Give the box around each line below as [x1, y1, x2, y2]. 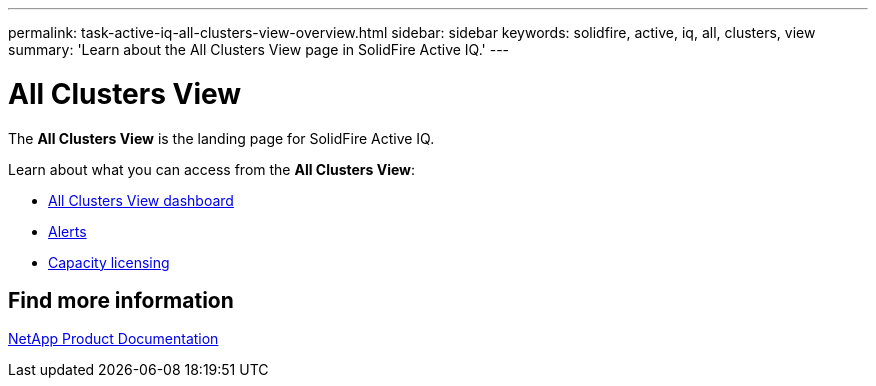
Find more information [8, 287, 234, 313]
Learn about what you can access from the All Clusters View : [8, 160, 416, 178]
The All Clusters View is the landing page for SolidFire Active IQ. [8, 129, 435, 147]
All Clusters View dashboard [48, 191, 234, 209]
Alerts [48, 222, 87, 240]
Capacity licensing [48, 253, 170, 271]
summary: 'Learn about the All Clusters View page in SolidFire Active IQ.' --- [8, 41, 510, 58]
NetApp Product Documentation [8, 330, 219, 348]
